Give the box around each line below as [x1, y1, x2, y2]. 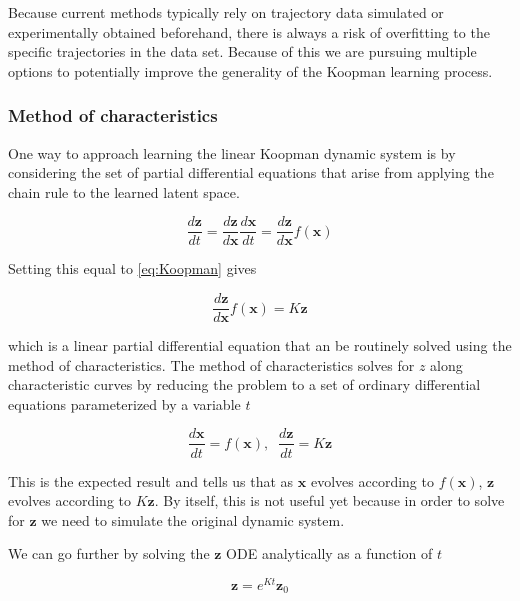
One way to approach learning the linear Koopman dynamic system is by [8, 142, 456, 163]
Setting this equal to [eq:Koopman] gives [8, 258, 257, 279]
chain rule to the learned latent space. [8, 181, 240, 202]
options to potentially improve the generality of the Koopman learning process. [8, 60, 493, 81]
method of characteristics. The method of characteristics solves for [8, 354, 415, 375]
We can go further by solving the [8, 543, 210, 564]
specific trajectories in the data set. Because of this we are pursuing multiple [8, 41, 477, 62]
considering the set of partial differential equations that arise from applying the [8, 162, 494, 183]
